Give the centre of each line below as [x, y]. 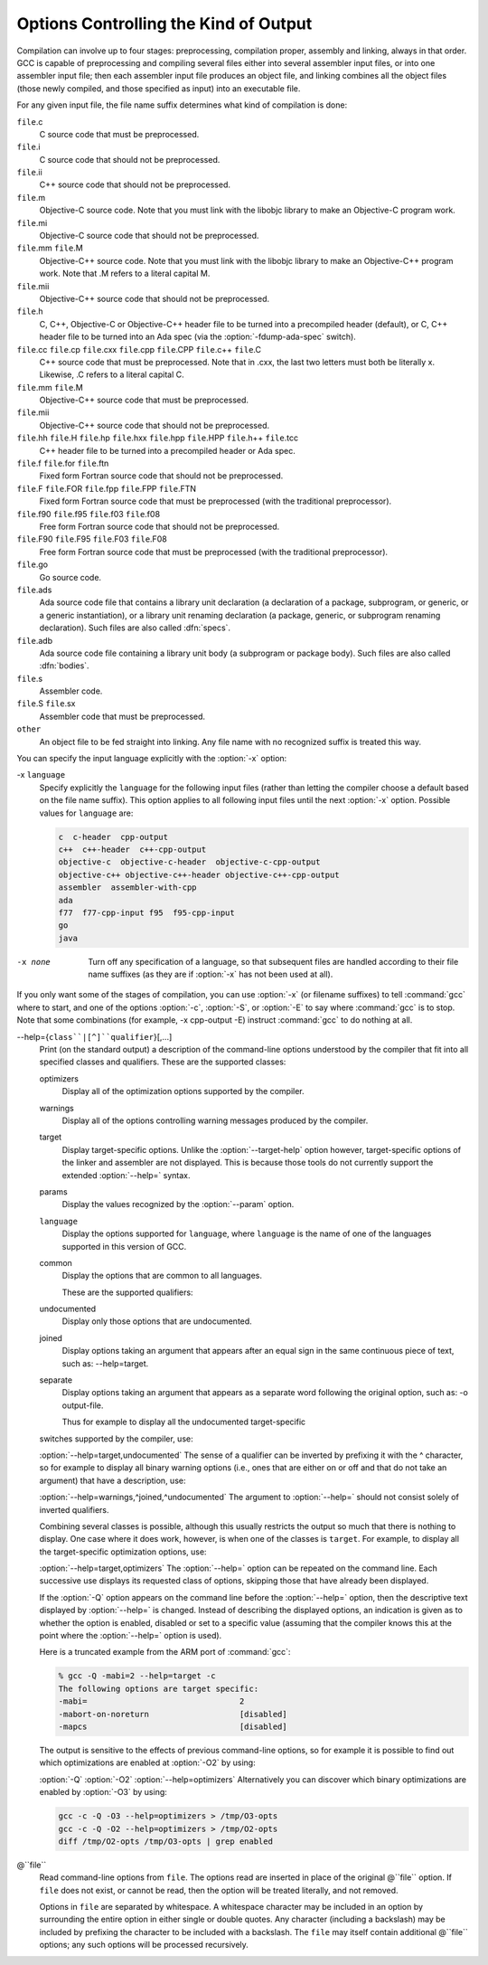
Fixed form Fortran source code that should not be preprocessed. [161, 476]
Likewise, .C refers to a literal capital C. [112, 374]
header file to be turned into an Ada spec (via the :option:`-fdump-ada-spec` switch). [197, 337]
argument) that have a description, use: [113, 1480]
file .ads [34, 590]
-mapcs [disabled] [173, 1726]
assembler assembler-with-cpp [128, 888]
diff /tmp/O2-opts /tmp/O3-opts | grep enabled [165, 1841]
